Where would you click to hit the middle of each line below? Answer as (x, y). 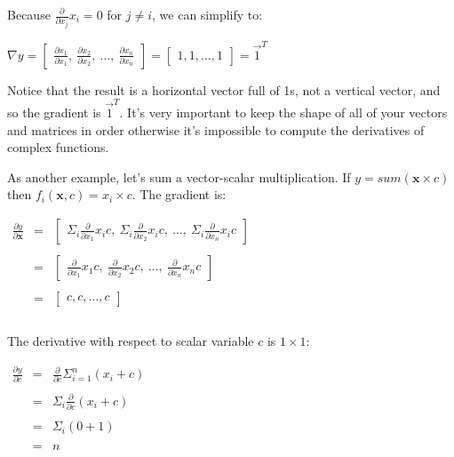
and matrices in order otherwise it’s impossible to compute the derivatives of (216, 129)
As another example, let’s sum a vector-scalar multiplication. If (179, 176)
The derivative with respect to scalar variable (131, 341)
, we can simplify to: (207, 14)
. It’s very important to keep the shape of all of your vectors (283, 112)
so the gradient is (54, 112)
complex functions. (58, 147)
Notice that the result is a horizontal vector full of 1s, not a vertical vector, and (224, 89)
